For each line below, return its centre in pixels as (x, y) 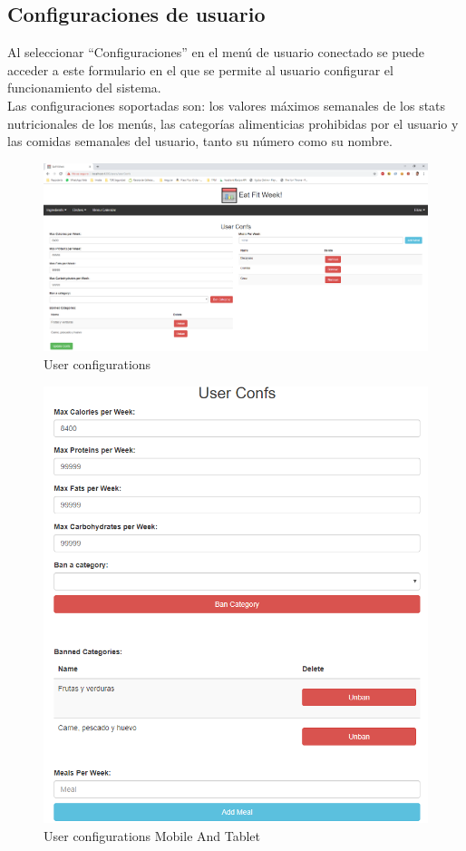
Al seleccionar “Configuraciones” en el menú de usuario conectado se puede (216, 52)
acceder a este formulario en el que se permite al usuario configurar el (200, 69)
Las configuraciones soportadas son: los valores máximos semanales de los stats (227, 105)
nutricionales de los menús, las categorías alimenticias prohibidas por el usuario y (233, 123)
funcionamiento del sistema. (84, 88)
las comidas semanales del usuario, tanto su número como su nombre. (200, 141)
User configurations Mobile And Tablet (152, 835)
